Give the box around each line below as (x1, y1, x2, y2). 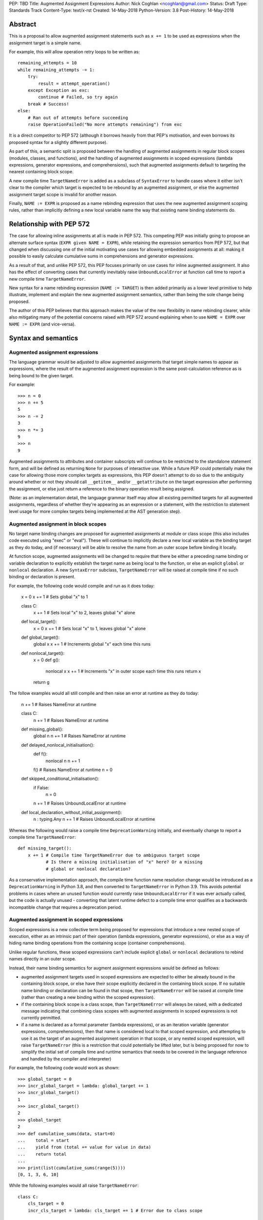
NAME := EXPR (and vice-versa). (9, 321, 76, 327)
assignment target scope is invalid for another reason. (9, 191, 117, 197)
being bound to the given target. (9, 372, 74, 378)
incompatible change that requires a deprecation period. (9, 904, 122, 910)
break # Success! (27, 101, 69, 107)
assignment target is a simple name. (9, 40, 82, 46)
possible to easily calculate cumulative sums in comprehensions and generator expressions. (9, 253, 194, 259)
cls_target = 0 (27, 1201, 64, 1206)
